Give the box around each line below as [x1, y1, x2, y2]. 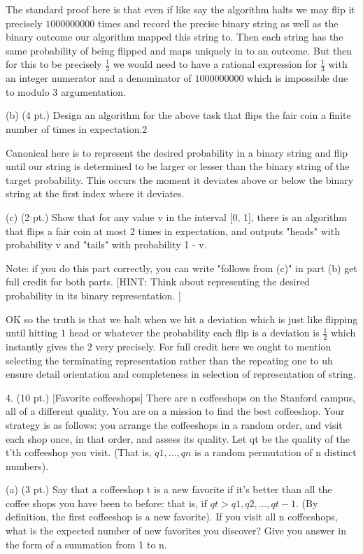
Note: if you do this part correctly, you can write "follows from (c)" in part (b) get [6, 260, 357, 275]
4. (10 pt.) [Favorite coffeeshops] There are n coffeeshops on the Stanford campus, [6, 390, 356, 404]
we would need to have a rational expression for [113, 57, 318, 71]
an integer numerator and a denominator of [6, 71, 192, 85]
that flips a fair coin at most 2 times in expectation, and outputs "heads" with [6, 223, 340, 238]
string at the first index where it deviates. [6, 186, 185, 201]
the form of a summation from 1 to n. [6, 537, 167, 551]
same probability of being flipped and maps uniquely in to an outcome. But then [6, 43, 353, 57]
